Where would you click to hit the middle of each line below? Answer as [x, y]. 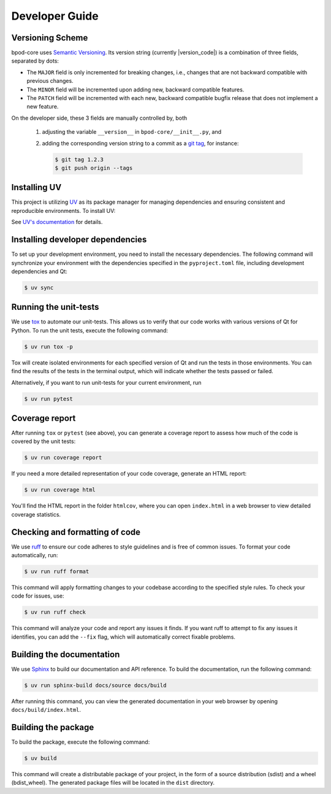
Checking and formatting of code [76, 532]
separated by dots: [35, 61]
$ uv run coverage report [63, 458]
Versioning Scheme [50, 38]
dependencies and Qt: [39, 271]
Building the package [53, 727]
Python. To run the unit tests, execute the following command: [90, 330]
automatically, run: [35, 555]
